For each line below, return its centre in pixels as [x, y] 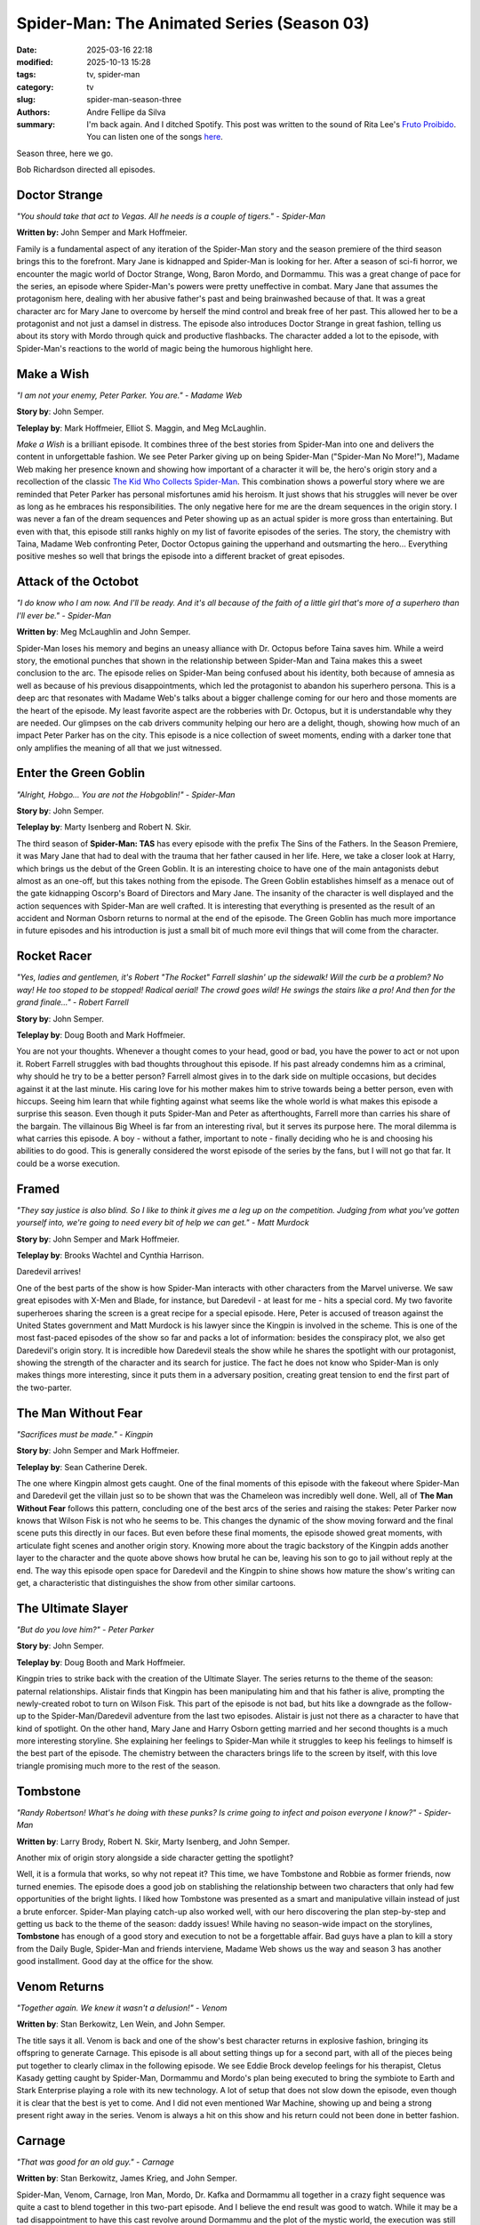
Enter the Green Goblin [81, 773]
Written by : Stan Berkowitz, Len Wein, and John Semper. [121, 2024]
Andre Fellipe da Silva [126, 112]
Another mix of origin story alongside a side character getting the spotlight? [155, 1857]
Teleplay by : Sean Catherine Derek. [82, 1467]
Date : [27, 50]
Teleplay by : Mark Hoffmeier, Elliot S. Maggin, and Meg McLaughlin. [141, 428]
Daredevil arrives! [49, 1272]
